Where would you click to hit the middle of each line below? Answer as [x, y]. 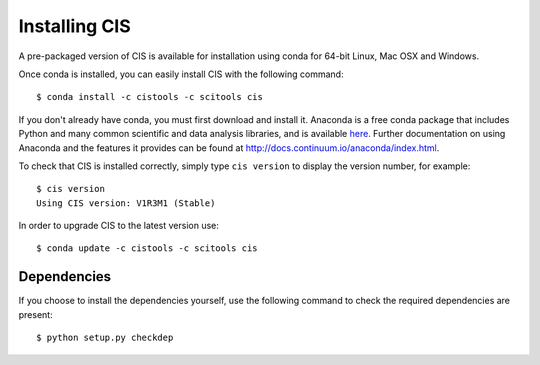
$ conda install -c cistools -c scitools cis [150, 97]
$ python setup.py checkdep [105, 338]
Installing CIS [75, 26]
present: [36, 314]
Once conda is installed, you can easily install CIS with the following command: [181, 74]
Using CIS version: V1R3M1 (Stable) [126, 203]
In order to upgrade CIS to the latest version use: [119, 226]
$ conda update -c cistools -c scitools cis [147, 248]
